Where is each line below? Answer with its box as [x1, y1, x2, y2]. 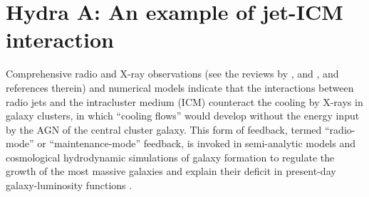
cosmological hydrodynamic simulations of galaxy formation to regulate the [6, 149, 335, 164]
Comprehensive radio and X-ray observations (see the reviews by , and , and [6, 66, 339, 81]
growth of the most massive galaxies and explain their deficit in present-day [6, 164, 336, 179]
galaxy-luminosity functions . [6, 178, 132, 193]
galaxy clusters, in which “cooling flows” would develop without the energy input [6, 108, 360, 123]
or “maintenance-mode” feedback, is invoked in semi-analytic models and [37, 136, 356, 151]
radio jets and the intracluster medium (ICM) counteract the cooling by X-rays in [6, 94, 363, 109]
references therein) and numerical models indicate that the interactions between [6, 80, 354, 95]
